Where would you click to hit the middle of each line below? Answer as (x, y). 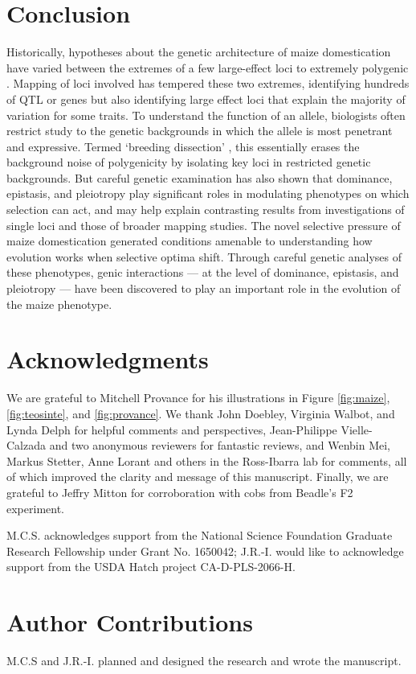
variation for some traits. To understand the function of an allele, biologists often (206, 115)
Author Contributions (130, 622)
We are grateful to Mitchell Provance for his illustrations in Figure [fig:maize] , (198, 398)
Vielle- (357, 429)
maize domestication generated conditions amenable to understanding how (190, 241)
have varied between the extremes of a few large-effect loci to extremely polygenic (208, 67)
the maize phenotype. (59, 304)
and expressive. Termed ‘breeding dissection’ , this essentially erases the (183, 146)
